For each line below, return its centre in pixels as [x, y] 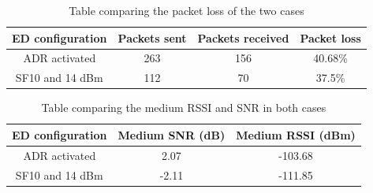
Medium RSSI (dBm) [296, 134]
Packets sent [152, 37]
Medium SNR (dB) [172, 134]
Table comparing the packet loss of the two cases [186, 10]
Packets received [243, 37]
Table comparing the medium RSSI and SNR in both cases [184, 108]
